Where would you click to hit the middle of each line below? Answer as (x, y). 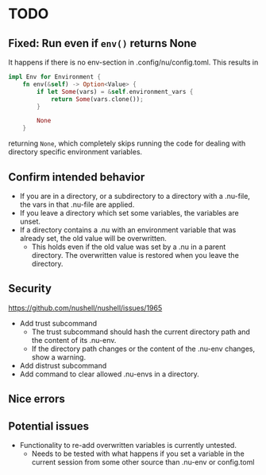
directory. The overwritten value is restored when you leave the (135, 255)
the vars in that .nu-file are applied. (77, 204)
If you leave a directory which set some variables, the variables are (129, 212)
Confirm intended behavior (77, 177)
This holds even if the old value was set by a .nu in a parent (129, 247)
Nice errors (37, 399)
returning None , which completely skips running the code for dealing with (127, 143)
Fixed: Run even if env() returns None (102, 43)
